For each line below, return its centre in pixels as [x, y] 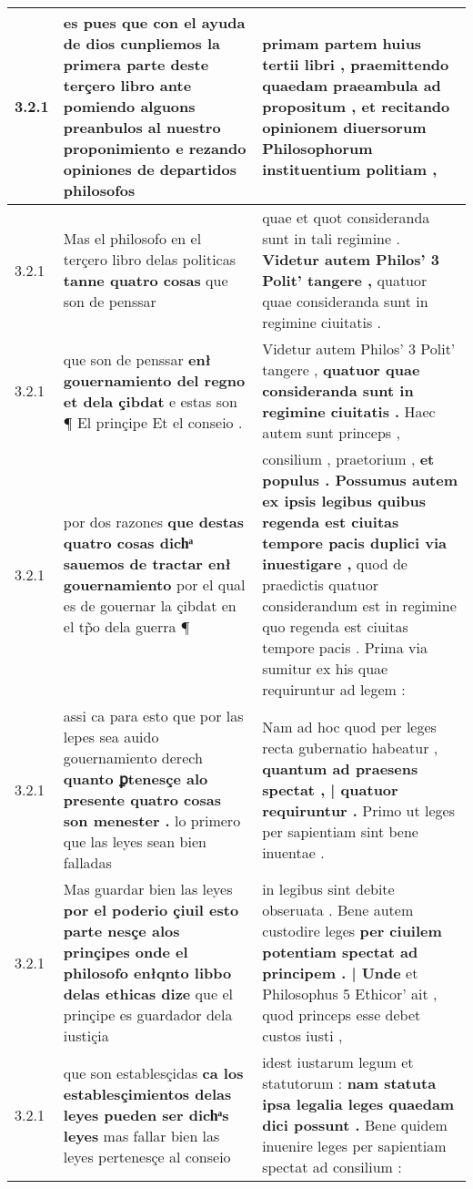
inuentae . [293, 852]
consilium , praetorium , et [348, 459]
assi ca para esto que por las [153, 716]
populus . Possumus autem [360, 480]
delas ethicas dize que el [148, 994]
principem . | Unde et [340, 973]
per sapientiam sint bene [340, 831]
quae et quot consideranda [346, 217]
